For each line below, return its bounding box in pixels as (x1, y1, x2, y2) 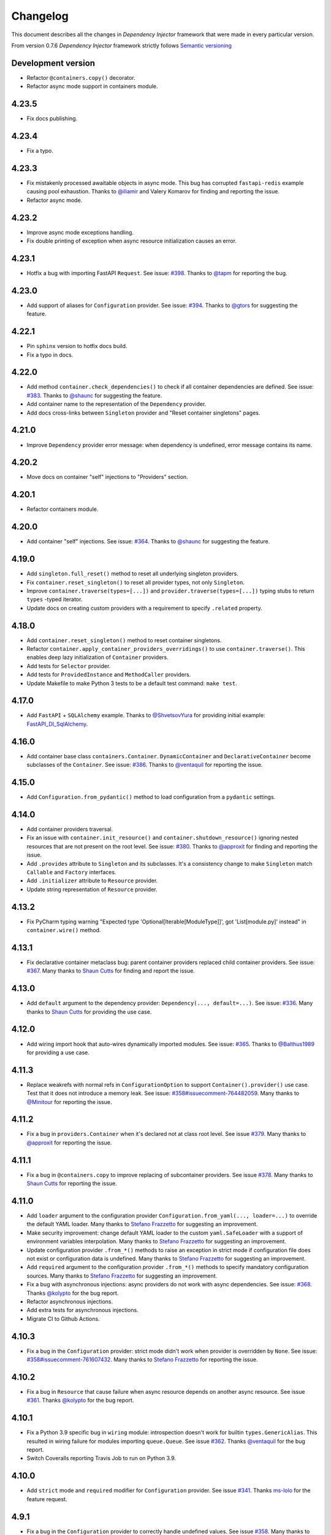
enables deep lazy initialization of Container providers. (26, 654, 169, 661)
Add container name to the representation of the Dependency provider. (26, 400, 207, 408)
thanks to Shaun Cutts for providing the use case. (26, 1008, 152, 1016)
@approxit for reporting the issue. (26, 1139, 112, 1146)
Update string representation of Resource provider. (26, 885, 158, 893)
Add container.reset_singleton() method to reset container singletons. (26, 636, 222, 644)
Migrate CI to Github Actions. (26, 1315, 101, 1323)
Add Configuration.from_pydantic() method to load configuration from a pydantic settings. (26, 793, 276, 801)
